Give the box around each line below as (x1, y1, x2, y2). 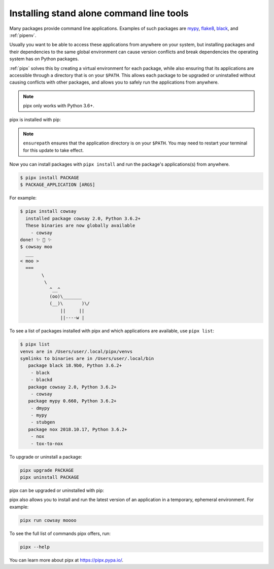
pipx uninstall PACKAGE (20, 474, 80, 480)
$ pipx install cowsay (20, 208, 77, 214)
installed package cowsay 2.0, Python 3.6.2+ (25, 215, 141, 221)
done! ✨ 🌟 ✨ (20, 237, 52, 243)
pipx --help (20, 544, 50, 550)
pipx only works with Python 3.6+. (23, 103, 94, 109)
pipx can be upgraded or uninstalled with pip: (9, 487, 104, 494)
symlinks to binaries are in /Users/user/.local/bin (20, 355, 154, 361)
